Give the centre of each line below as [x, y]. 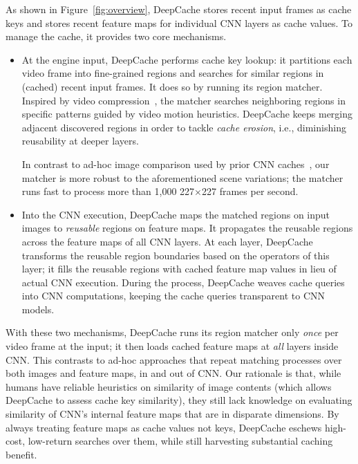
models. [38, 309]
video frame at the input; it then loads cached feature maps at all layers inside [172, 346]
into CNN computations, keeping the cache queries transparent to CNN [173, 296]
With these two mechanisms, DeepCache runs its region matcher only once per [172, 332]
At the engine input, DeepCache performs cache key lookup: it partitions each [187, 59]
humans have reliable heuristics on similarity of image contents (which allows [169, 386]
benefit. [21, 454]
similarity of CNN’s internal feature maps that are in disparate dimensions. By [172, 414]
